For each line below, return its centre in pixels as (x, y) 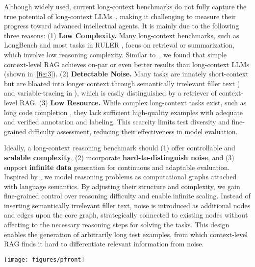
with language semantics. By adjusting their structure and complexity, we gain (122, 186)
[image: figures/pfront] (44, 259)
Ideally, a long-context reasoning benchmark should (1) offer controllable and (120, 148)
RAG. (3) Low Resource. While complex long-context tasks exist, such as (133, 102)
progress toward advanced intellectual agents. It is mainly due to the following (122, 26)
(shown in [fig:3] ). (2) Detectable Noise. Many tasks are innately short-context (126, 74)
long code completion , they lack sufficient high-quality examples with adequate (124, 112)
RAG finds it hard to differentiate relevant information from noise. (104, 244)
